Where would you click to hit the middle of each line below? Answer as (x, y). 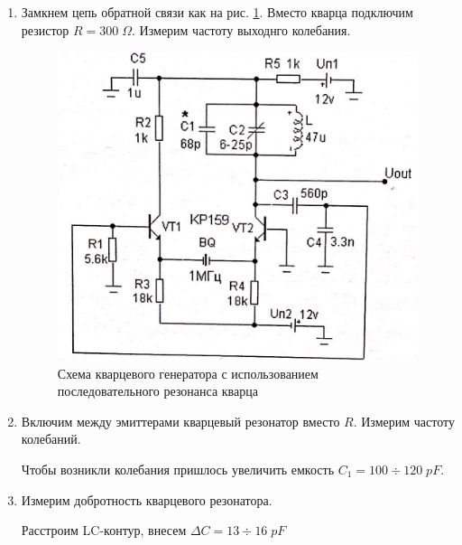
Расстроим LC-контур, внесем (104, 530)
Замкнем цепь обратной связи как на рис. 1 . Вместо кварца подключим (217, 12)
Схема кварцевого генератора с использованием (188, 373)
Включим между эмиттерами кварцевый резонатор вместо (180, 421)
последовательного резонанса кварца (157, 391)
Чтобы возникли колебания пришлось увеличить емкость (178, 470)
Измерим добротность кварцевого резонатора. (147, 499)
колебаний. (51, 439)
